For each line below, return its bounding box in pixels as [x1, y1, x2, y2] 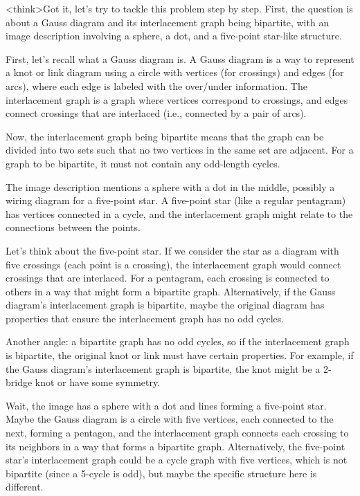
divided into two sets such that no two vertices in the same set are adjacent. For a [6, 143, 354, 157]
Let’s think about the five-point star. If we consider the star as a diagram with [6, 243, 339, 257]
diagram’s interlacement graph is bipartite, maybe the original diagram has [6, 297, 325, 312]
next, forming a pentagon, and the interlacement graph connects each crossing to [6, 425, 349, 440]
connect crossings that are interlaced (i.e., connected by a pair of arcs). [6, 106, 307, 120]
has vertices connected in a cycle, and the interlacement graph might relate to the [6, 206, 353, 221]
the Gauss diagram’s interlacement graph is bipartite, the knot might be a [6, 361, 321, 376]
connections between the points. [6, 220, 141, 235]
